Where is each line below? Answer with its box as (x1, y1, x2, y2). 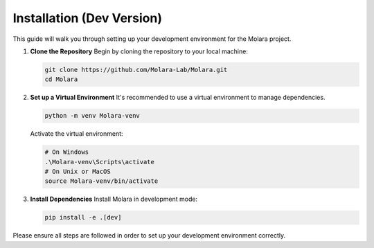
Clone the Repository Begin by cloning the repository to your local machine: (30, 47, 249, 55)
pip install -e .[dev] (44, 213, 122, 222)
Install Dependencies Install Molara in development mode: (30, 195, 197, 204)
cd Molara (44, 76, 78, 83)
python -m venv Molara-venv (44, 112, 140, 120)
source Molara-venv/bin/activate (44, 177, 159, 185)
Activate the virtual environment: (30, 130, 124, 138)
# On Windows (44, 148, 89, 156)
